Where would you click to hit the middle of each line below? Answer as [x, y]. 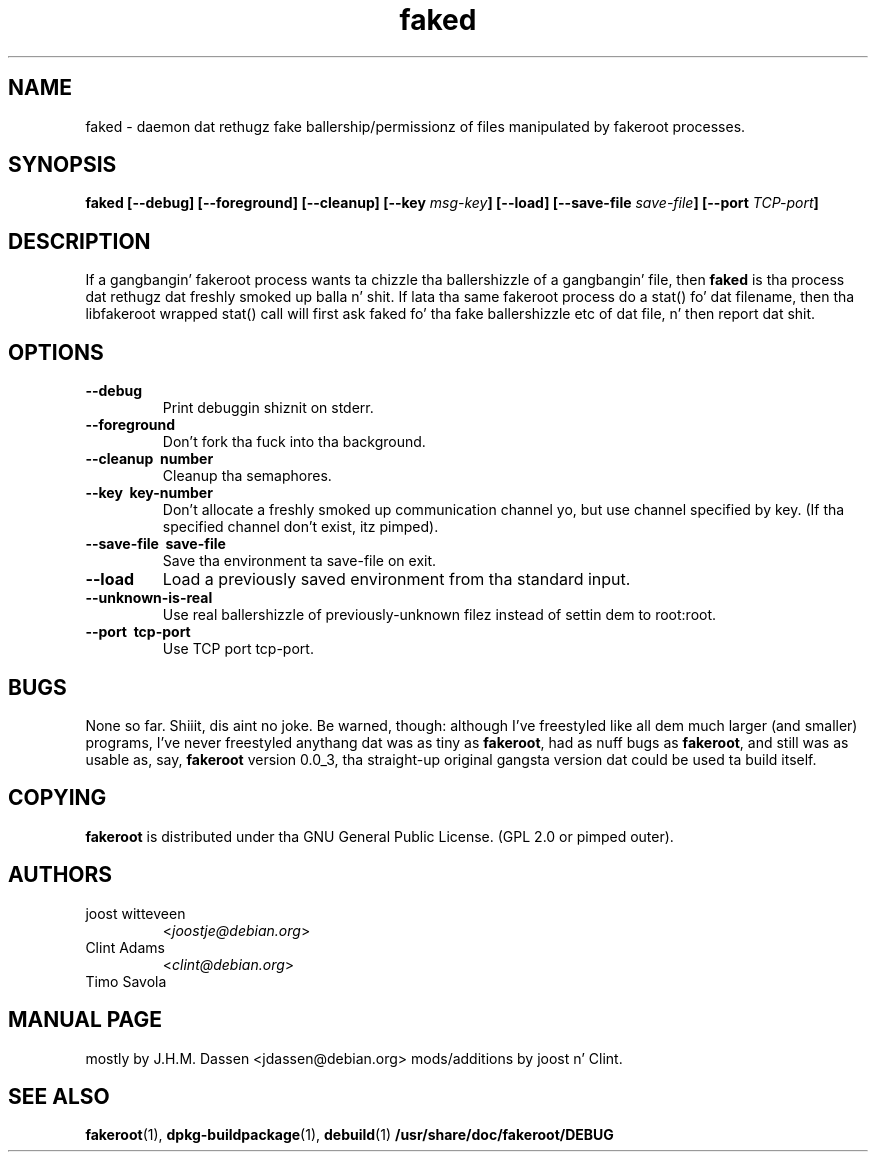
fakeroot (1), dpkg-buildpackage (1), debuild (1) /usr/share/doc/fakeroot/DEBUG [349, 1135]
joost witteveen [135, 913]
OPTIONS [56, 352]
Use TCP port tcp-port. [238, 649]
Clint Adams [125, 947]
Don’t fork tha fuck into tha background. [294, 442]
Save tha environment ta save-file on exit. [299, 561]
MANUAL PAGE [85, 1020]
